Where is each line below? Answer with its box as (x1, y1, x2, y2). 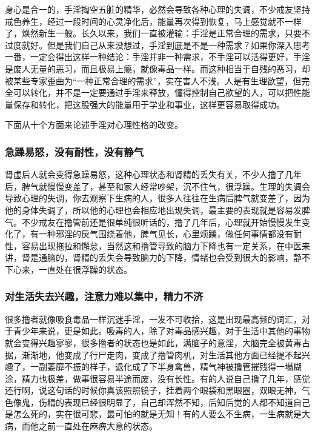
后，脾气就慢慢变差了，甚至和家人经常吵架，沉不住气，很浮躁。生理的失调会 (5, 179, 310, 192)
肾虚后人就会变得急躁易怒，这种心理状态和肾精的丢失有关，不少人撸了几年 (5, 168, 302, 181)
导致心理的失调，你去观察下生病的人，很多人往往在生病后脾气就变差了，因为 (5, 192, 310, 204)
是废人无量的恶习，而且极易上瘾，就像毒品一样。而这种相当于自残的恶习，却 (5, 62, 310, 75)
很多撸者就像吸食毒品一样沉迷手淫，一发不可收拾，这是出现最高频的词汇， (5, 312, 302, 325)
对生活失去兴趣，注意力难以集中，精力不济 (5, 289, 204, 304)
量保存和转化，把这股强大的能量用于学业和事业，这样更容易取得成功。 (5, 98, 285, 110)
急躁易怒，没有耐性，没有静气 (5, 144, 144, 159)
